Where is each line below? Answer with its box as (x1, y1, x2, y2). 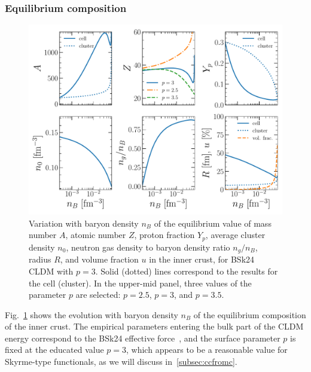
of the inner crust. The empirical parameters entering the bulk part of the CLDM (5, 320, 304, 333)
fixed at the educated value (5, 343, 104, 356)
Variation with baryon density (29, 217, 139, 229)
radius (29, 253, 51, 266)
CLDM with (29, 264, 74, 277)
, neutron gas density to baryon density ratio (66, 240, 230, 253)
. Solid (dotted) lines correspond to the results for (95, 264, 278, 277)
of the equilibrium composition (193, 308, 306, 321)
